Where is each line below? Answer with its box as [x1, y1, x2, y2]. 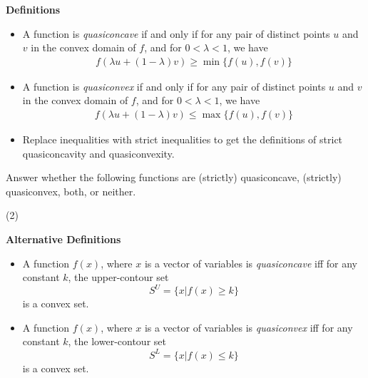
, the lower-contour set [68, 334, 166, 349]
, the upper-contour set [68, 270, 169, 285]
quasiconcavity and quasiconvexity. [22, 145, 175, 160]
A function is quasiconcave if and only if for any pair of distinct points [22, 26, 330, 41]
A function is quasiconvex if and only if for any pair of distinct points [22, 78, 326, 93]
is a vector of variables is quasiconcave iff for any [144, 255, 357, 270]
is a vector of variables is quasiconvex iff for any [144, 320, 353, 334]
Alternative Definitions [6, 232, 121, 246]
